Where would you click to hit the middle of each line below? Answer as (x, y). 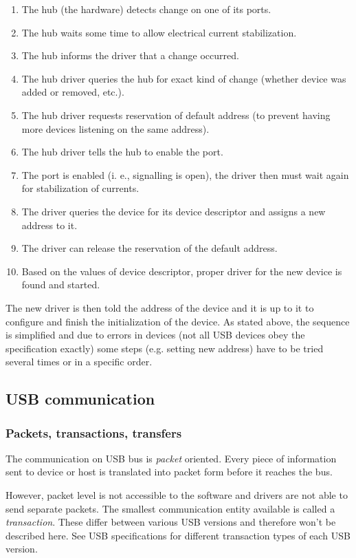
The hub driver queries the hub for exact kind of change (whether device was (184, 78)
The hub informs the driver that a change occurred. (130, 55)
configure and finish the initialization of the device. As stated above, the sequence (178, 321)
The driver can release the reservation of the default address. (149, 248)
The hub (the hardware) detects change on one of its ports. (146, 9)
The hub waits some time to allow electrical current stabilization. (159, 32)
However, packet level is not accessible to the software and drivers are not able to (177, 495)
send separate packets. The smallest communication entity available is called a (170, 508)
